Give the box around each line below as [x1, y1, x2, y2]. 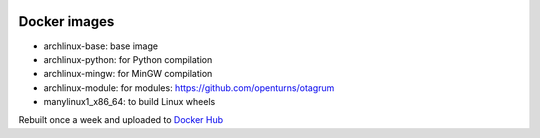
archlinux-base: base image [43, 40, 159, 52]
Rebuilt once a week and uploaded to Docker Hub [18, 114, 224, 126]
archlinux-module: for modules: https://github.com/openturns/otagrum [43, 81, 335, 94]
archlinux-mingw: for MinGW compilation [43, 68, 213, 80]
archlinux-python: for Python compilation [43, 53, 213, 65]
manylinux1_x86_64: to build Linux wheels [43, 96, 216, 108]
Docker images [18, 13, 115, 30]
